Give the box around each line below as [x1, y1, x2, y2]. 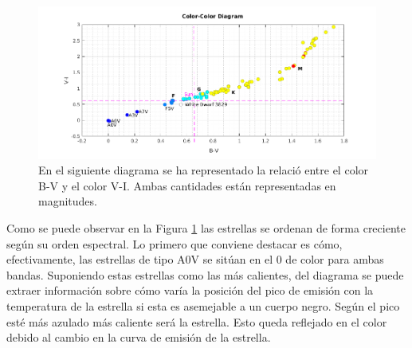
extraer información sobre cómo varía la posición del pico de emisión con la [6, 282, 374, 299]
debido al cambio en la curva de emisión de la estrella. [6, 329, 271, 346]
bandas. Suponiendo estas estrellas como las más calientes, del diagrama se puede [6, 266, 404, 283]
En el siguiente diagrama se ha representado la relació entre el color [38, 162, 369, 178]
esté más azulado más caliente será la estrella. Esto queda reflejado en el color [6, 313, 387, 330]
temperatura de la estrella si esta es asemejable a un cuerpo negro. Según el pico [6, 298, 400, 314]
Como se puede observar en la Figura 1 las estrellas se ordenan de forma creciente [6, 220, 406, 237]
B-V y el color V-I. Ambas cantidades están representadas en [38, 177, 336, 194]
